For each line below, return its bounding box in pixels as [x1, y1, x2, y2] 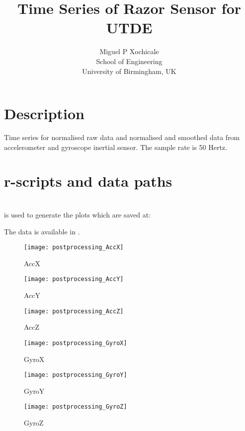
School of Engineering [96, 56, 163, 66]
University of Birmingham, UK [82, 66, 176, 76]
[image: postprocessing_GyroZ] [24, 403, 127, 411]
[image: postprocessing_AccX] [24, 244, 124, 251]
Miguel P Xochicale [99, 46, 159, 57]
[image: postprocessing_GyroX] [24, 339, 127, 347]
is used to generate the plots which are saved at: [4, 209, 151, 219]
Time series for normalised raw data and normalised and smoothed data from [4, 132, 240, 143]
